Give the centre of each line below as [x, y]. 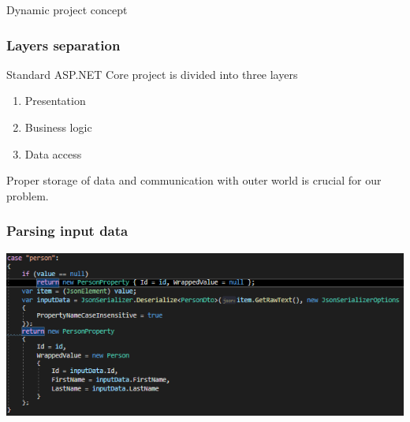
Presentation [55, 101]
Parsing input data [67, 231]
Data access [53, 153]
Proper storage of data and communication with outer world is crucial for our [194, 180]
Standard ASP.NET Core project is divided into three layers [152, 74]
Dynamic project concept [67, 9]
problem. [28, 195]
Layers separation [63, 45]
